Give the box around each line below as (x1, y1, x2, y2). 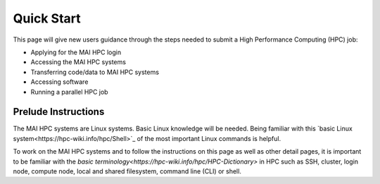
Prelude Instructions (13, 106, 105, 118)
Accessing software (30, 78, 89, 86)
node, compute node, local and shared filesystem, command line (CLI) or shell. (13, 166, 242, 176)
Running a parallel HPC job (30, 87, 108, 96)
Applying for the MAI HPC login (30, 48, 122, 56)
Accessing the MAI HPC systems (30, 58, 127, 66)
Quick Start (13, 11, 81, 26)
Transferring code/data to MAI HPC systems (30, 68, 160, 76)
